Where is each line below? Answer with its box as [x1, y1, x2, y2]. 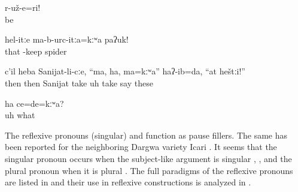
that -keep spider [5, 44, 67, 57]
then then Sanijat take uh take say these [5, 76, 153, 89]
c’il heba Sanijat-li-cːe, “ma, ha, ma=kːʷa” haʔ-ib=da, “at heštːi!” [5, 65, 245, 77]
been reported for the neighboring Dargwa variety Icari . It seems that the [5, 140, 277, 153]
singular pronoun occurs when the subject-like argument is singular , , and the [5, 152, 292, 164]
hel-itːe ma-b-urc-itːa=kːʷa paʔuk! [5, 33, 129, 46]
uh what [5, 109, 35, 121]
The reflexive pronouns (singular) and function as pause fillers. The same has [5, 128, 288, 141]
